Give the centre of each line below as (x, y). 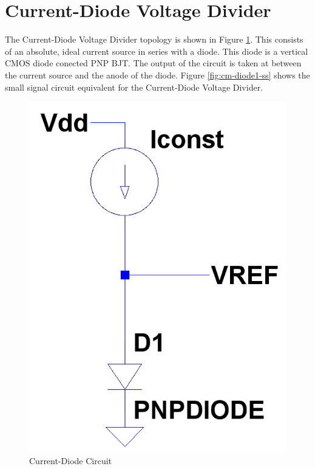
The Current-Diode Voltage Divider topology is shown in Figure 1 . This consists (154, 39)
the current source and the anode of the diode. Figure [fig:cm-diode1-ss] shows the (157, 75)
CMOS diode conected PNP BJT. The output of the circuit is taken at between (153, 63)
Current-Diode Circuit (71, 460)
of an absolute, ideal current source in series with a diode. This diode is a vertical (157, 51)
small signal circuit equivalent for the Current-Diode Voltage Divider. (134, 87)
